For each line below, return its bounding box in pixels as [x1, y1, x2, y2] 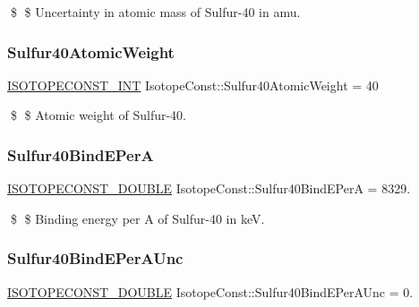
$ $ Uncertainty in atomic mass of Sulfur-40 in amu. [10, 3, 301, 21]
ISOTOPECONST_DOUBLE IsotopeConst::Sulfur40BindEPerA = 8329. [7, 179, 411, 198]
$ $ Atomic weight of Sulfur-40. [10, 106, 186, 124]
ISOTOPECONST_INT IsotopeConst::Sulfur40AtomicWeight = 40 [7, 75, 379, 94]
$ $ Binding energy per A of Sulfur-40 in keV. [10, 209, 265, 227]
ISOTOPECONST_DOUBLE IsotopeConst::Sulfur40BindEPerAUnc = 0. [7, 282, 414, 301]
